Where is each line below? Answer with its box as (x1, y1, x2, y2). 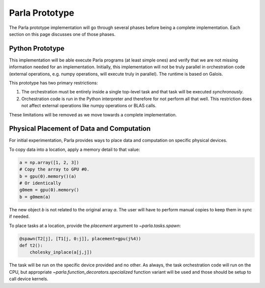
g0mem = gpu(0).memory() (19, 187, 79, 193)
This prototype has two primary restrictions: (9, 80, 98, 86)
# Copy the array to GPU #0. (19, 167, 90, 172)
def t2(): (19, 242, 43, 248)
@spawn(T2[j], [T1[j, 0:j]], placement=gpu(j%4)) (19, 236, 141, 241)
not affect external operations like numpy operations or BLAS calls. (21, 103, 157, 109)
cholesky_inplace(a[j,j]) (29, 250, 92, 255)
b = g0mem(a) (19, 194, 51, 200)
